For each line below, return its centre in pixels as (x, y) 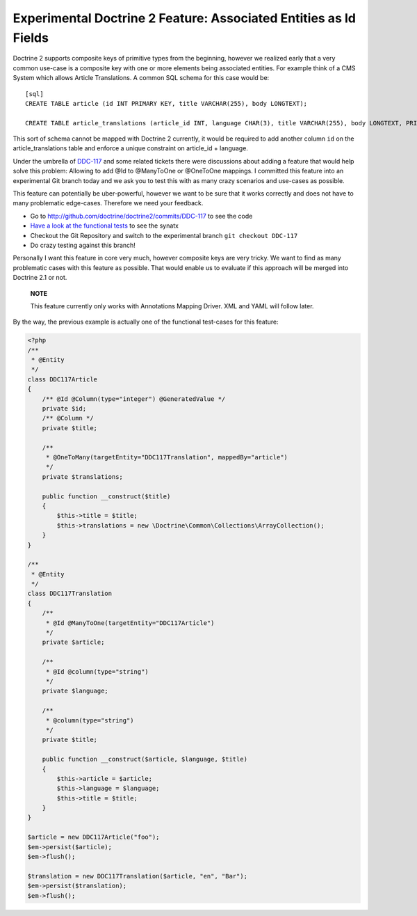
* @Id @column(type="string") (97, 671)
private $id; (64, 409)
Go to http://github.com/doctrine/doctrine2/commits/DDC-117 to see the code (141, 216)
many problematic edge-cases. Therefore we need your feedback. (108, 203)
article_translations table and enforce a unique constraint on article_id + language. (130, 148)
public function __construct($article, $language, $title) (145, 759)
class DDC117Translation (70, 594)
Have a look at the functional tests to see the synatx (105, 226)
